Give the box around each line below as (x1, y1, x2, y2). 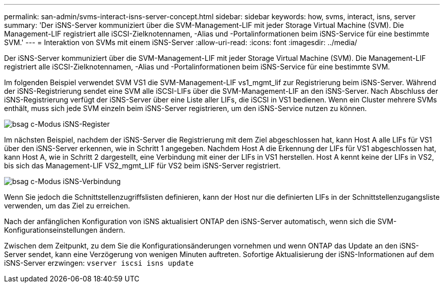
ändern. (99, 226, 125, 234)
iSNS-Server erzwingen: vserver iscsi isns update (4, 259, 194, 267)
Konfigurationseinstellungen (4, 226, 98, 234)
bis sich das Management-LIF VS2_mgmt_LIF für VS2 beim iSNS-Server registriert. (4, 161, 281, 170)
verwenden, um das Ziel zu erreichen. (4, 201, 130, 210)
